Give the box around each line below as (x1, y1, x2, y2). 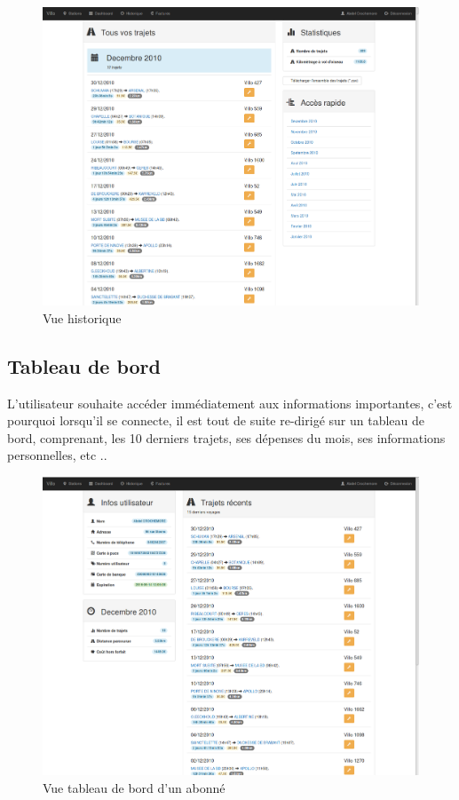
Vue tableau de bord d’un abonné (43, 779, 226, 797)
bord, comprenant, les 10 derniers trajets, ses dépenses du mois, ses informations (7, 428, 446, 447)
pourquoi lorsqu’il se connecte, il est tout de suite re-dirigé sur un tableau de (7, 411, 424, 430)
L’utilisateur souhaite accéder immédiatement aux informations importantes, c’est (7, 393, 453, 412)
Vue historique (43, 308, 122, 327)
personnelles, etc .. (7, 446, 107, 464)
